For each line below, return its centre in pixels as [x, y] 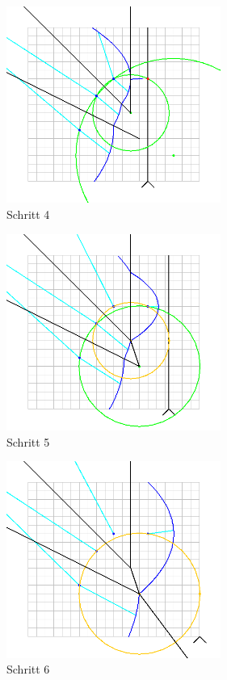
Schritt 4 [28, 214]
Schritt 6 [28, 669]
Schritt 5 [28, 441]
